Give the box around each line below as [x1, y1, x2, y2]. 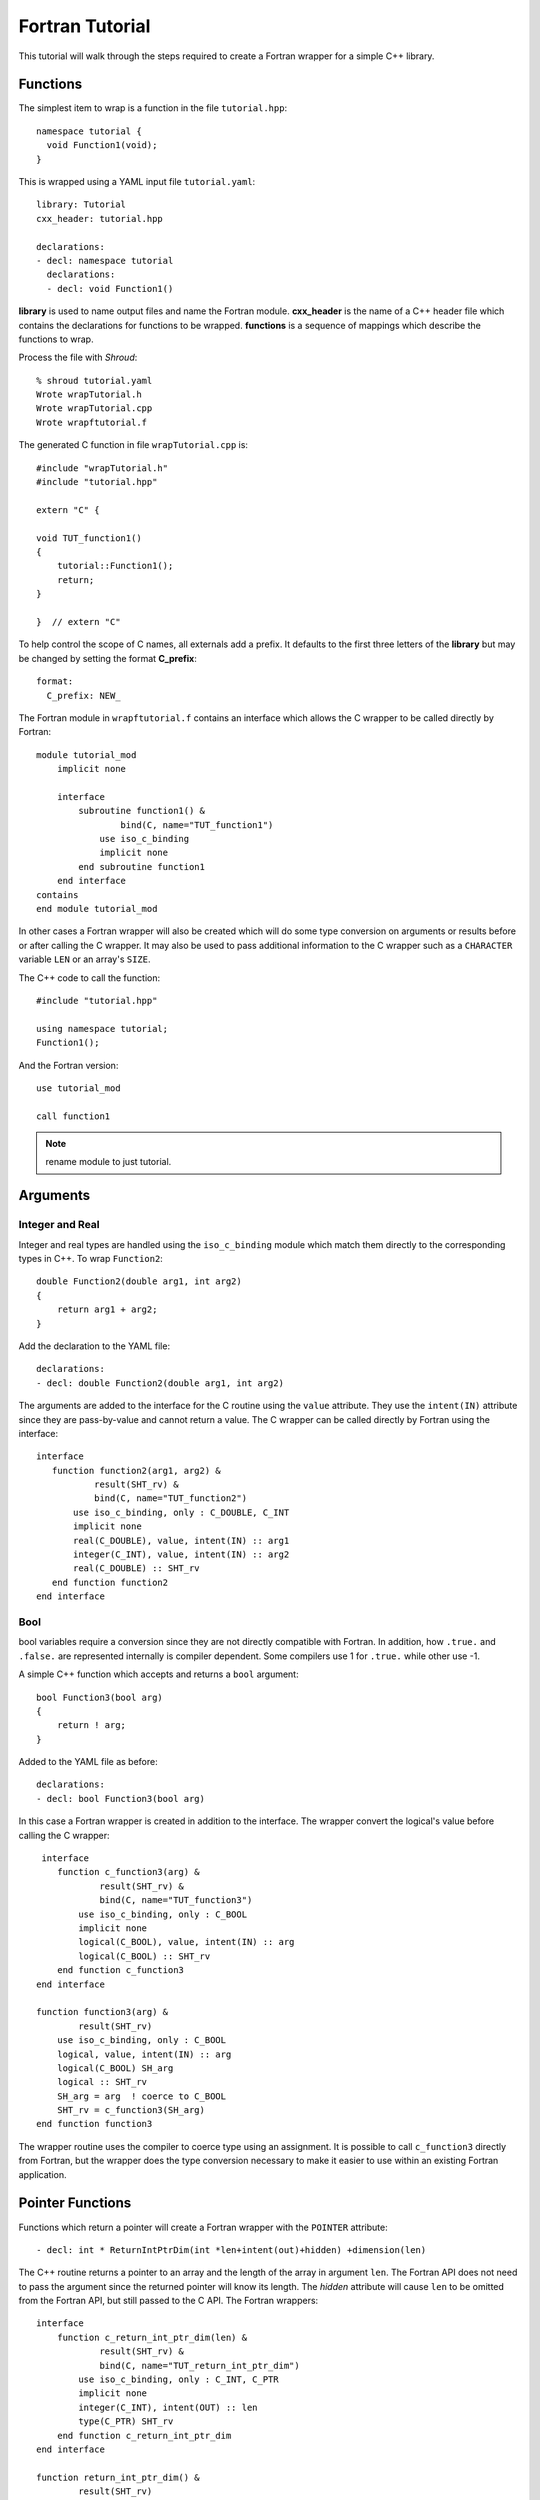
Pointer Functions [18, 2195, 132, 2212]
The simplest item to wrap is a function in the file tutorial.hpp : [18, 102, 288, 114]
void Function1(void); [46, 140, 158, 151]
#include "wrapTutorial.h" [36, 462, 169, 474]
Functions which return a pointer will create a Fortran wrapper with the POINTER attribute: [18, 2221, 389, 2233]
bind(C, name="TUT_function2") [93, 1493, 248, 1504]
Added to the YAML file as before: [18, 1756, 159, 1768]
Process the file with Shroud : [18, 351, 138, 364]
